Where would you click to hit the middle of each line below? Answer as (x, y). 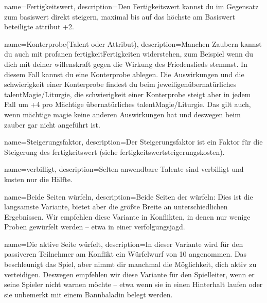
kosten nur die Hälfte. (38, 179)
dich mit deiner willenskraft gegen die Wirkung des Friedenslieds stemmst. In (126, 64)
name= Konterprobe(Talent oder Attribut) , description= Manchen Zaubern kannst (133, 43)
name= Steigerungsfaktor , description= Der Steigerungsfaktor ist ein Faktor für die (133, 142)
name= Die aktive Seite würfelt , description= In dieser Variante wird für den (124, 244)
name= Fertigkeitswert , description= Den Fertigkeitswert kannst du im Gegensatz (131, 6)
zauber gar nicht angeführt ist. (52, 124)
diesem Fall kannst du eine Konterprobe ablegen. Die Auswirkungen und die (124, 74)
